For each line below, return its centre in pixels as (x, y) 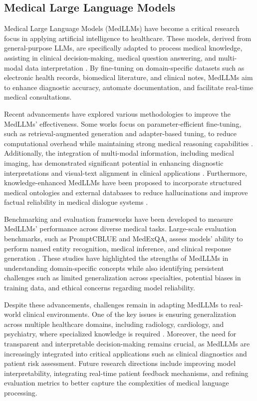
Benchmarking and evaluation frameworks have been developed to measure (119, 219)
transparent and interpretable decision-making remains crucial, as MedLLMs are (127, 344)
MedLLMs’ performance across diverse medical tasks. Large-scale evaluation (120, 229)
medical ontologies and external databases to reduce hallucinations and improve (126, 192)
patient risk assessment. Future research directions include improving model (120, 363)
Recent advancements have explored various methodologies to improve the (117, 113)
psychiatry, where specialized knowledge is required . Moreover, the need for (120, 334)
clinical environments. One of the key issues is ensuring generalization (129, 314)
